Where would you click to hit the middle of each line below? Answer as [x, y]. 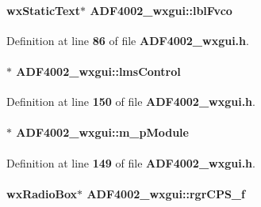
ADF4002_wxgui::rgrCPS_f [166, 193]
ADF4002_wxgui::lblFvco [161, 10]
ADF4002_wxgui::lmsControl [98, 71]
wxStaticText [44, 10]
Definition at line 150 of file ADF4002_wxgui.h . [131, 102]
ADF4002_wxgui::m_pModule [102, 132]
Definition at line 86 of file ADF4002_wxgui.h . [128, 40]
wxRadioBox [42, 193]
